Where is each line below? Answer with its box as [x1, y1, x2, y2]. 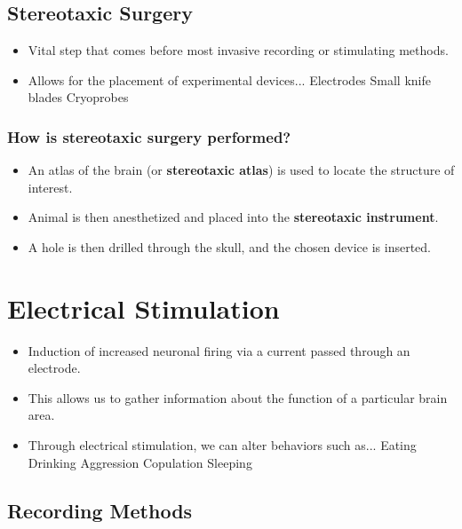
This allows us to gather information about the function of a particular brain [28, 388, 448, 407]
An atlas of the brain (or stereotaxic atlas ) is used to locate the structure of [28, 161, 455, 179]
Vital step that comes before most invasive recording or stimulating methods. [28, 41, 449, 59]
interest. [28, 178, 73, 196]
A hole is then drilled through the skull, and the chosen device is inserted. [28, 237, 431, 256]
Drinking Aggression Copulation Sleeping [28, 453, 252, 471]
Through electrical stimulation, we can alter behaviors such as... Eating [28, 436, 417, 454]
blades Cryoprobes [28, 88, 129, 107]
